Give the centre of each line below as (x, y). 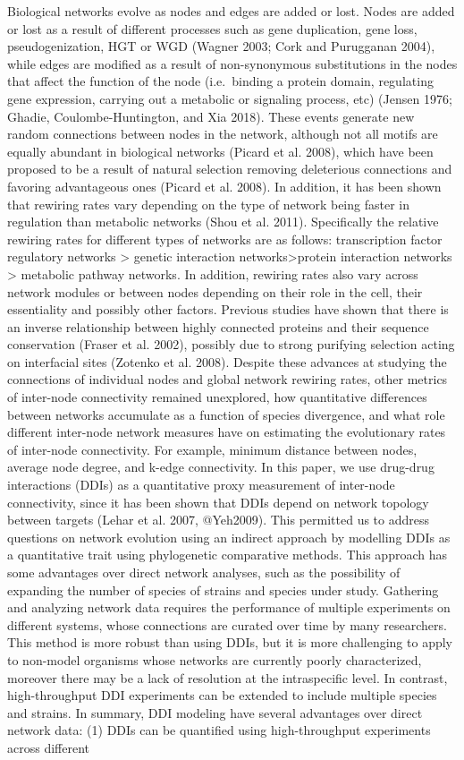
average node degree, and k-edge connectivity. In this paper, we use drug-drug (221, 467)
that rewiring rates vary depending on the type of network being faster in (208, 204)
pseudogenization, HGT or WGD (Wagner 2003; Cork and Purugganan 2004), (221, 46)
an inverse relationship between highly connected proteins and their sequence (218, 326)
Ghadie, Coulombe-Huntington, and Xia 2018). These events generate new (211, 116)
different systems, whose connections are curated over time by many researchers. (227, 624)
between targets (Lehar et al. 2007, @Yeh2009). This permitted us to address (219, 520)
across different (48, 747)
